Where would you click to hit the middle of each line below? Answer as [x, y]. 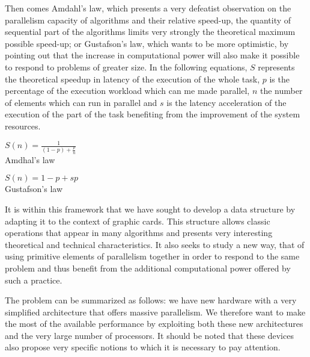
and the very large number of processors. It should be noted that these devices [149, 335]
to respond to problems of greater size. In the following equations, [126, 67]
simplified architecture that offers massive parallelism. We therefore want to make [155, 312]
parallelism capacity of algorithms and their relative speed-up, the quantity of [148, 20]
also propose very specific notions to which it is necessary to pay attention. [143, 347]
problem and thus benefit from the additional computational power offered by [148, 268]
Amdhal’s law [30, 159]
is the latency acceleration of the [226, 102]
